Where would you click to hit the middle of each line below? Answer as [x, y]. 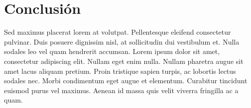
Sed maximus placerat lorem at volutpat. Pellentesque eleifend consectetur [118, 32]
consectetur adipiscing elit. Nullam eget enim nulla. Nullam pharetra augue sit [124, 61]
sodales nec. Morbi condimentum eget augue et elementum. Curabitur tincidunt [126, 81]
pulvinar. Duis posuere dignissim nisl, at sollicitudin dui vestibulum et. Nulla [122, 41]
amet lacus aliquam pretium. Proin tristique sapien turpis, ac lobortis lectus [120, 71]
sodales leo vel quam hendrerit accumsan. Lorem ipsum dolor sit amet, [112, 51]
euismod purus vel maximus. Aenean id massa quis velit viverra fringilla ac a [121, 90]
